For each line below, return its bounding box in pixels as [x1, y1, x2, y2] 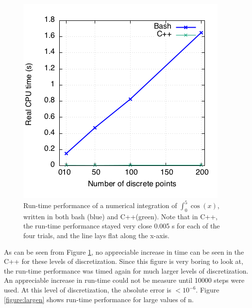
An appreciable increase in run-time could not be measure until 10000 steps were [4, 275, 245, 285]
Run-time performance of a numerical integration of [23, 200, 177, 211]
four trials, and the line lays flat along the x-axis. [23, 230, 169, 241]
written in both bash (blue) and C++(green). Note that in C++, [23, 211, 218, 221]
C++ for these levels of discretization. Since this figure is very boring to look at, [4, 256, 243, 266]
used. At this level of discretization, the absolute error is [4, 285, 171, 295]
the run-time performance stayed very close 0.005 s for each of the [23, 221, 220, 231]
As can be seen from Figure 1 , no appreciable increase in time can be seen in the [4, 246, 244, 257]
